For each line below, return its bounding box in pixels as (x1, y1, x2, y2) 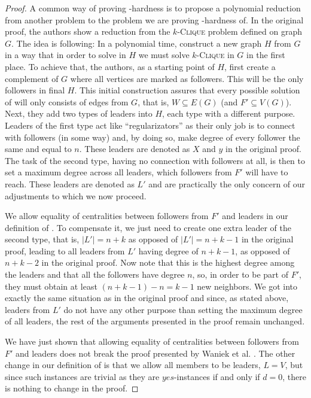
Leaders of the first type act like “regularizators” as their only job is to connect (5, 119, 295, 131)
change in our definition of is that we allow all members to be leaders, (5, 358, 261, 371)
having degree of (138, 244, 199, 257)
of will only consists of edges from (5, 95, 129, 108)
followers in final (5, 84, 65, 96)
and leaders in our (222, 209, 288, 222)
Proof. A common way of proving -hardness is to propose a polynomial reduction (5, 2, 301, 14)
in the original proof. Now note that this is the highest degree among (41, 256, 295, 269)
